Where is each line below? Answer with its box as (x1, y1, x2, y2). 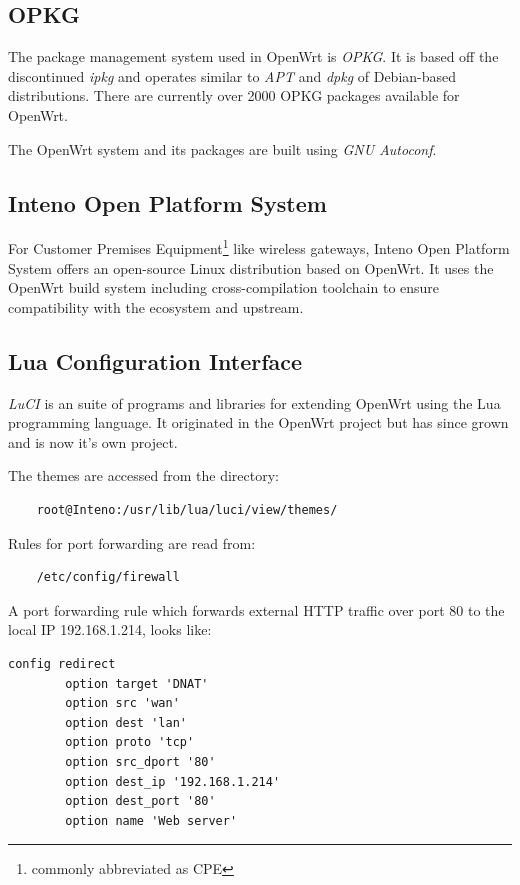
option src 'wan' (65, 696, 180, 711)
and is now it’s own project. (8, 431, 178, 452)
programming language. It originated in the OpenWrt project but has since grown (8, 412, 509, 433)
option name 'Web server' (65, 813, 238, 828)
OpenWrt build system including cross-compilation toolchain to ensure (8, 277, 440, 298)
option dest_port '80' (65, 794, 216, 809)
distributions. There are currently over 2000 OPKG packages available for (8, 85, 460, 106)
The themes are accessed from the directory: (8, 465, 279, 486)
